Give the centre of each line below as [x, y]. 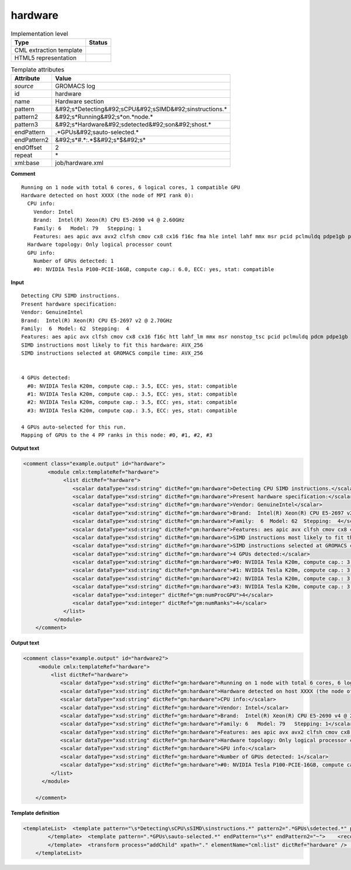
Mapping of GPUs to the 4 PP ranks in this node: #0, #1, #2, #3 [117, 435]
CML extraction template [48, 50]
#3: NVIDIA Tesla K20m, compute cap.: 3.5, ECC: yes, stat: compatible [132, 410]
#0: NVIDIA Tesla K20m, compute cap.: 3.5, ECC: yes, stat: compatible [132, 386]
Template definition [35, 813]
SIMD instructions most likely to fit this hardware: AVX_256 [112, 345]
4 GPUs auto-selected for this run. [74, 427]
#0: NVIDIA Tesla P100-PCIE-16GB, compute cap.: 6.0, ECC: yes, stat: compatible [154, 269]
